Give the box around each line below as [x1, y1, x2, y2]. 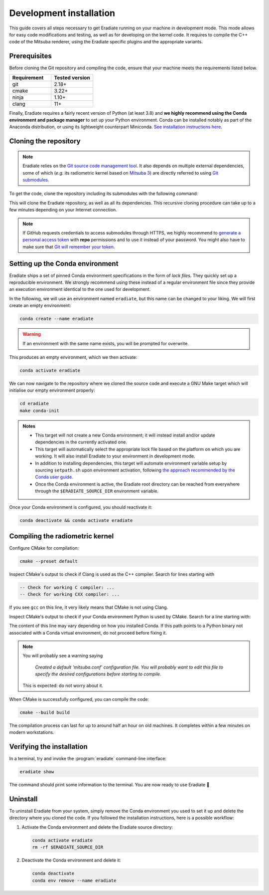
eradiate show [19, 769, 54, 775]
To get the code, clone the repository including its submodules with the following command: [9, 191, 198, 197]
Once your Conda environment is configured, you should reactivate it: [9, 504, 152, 510]
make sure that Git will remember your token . [22, 243, 115, 249]
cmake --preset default [19, 559, 78, 564]
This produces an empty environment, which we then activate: [9, 354, 137, 360]
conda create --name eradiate [19, 316, 94, 322]
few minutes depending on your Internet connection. [9, 207, 117, 213]
